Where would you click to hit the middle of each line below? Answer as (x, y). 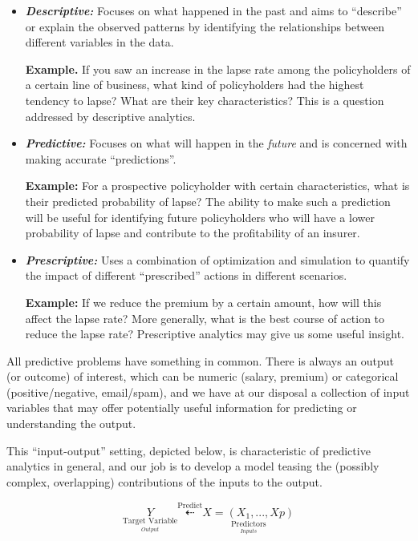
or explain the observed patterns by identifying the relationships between (205, 26)
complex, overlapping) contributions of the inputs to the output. (164, 481)
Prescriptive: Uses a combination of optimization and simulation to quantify (217, 259)
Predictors (248, 525)
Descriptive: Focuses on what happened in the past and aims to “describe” (213, 10)
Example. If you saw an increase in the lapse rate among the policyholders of (218, 69)
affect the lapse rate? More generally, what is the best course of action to (205, 318)
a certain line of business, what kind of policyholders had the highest (195, 85)
